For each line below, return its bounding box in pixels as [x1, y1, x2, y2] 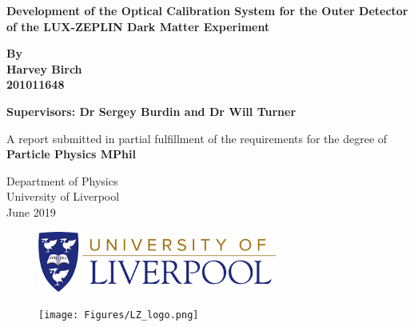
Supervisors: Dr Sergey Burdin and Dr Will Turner [6, 102, 297, 119]
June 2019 [6, 203, 56, 220]
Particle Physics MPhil [6, 146, 136, 162]
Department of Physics [6, 172, 118, 189]
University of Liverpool [6, 188, 120, 205]
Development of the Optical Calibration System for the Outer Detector [6, 2, 408, 18]
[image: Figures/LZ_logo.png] [38, 309, 199, 321]
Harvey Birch [6, 60, 82, 77]
